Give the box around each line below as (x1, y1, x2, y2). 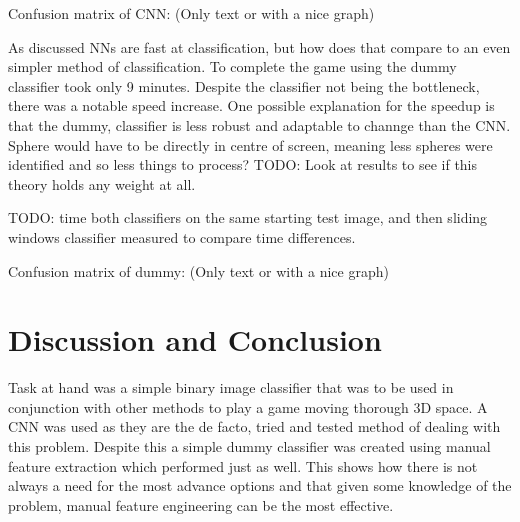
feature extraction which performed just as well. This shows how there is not (8, 455, 478, 476)
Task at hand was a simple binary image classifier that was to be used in (8, 377, 454, 398)
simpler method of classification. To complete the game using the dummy (8, 56, 457, 77)
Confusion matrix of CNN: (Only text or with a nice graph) (8, 3, 375, 23)
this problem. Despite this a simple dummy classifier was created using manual (8, 436, 491, 457)
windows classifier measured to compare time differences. (8, 226, 356, 247)
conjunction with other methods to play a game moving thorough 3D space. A (8, 396, 488, 417)
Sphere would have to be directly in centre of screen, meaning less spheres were (8, 134, 493, 155)
